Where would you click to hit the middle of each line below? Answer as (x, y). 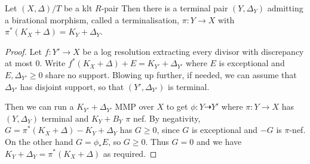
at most (19, 63)
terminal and (65, 118)
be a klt (78, 8)
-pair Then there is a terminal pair (165, 8)
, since (168, 130)
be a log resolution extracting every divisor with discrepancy (193, 51)
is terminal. (189, 86)
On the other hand (39, 141)
